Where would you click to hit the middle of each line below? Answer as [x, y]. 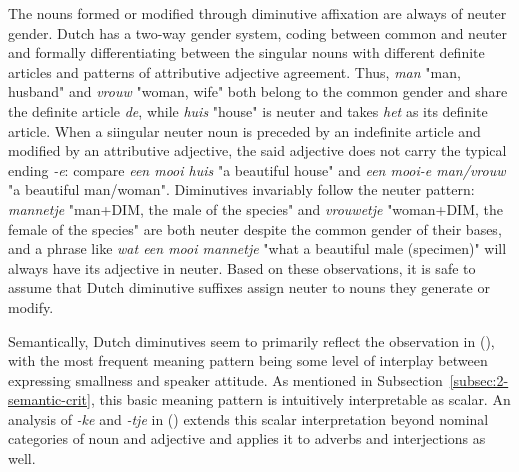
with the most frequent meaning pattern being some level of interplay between [248, 360]
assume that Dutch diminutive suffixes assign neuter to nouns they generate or [249, 287]
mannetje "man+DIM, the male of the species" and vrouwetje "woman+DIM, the [256, 208]
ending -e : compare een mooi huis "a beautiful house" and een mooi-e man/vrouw [257, 169]
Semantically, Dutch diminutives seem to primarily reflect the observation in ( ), [251, 340]
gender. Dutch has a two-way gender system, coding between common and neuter [258, 32]
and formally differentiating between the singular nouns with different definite [246, 52]
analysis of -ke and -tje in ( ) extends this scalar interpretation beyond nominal [248, 418]
